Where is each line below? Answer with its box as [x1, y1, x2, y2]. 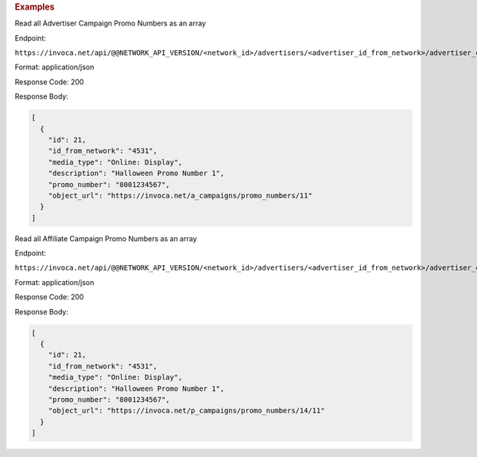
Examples [14, 2, 55, 12]
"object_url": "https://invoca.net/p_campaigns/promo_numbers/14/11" [48, 406, 325, 416]
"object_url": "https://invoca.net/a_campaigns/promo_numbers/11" [48, 191, 313, 200]
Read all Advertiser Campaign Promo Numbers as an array [14, 18, 207, 28]
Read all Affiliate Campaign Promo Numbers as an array [14, 233, 198, 243]
